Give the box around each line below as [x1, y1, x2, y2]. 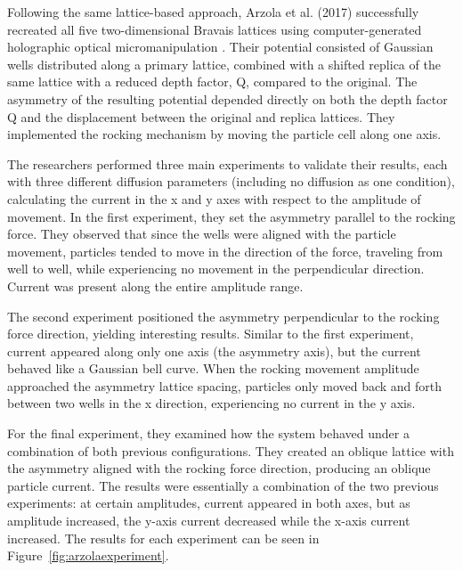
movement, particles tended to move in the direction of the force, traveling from [7, 241, 443, 260]
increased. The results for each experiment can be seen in [7, 528, 320, 547]
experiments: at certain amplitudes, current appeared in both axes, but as [7, 494, 410, 512]
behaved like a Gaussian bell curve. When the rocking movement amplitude [7, 359, 419, 378]
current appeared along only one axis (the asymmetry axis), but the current [7, 341, 421, 360]
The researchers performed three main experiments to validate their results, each [7, 154, 448, 173]
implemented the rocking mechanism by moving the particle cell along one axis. [7, 125, 442, 143]
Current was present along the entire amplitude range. [7, 276, 304, 295]
